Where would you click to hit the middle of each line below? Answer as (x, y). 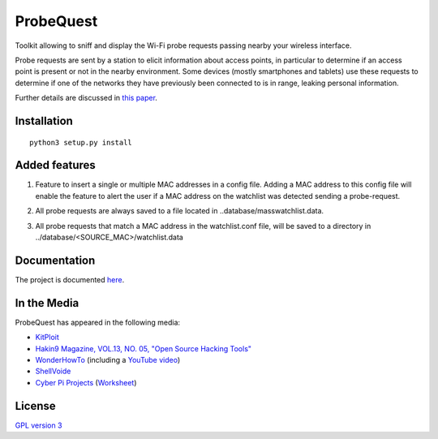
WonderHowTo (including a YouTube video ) (108, 359)
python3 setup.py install (81, 142)
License (35, 406)
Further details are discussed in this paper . (86, 98)
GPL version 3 (39, 425)
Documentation (55, 260)
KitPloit (47, 338)
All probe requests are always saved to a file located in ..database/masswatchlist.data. (180, 211)
